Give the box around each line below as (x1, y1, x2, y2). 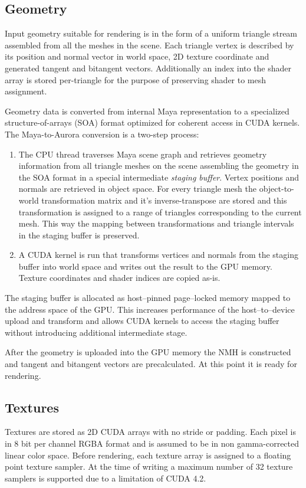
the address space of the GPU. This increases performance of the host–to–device (5, 303, 295, 315)
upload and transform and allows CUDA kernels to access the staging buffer (5, 315, 279, 327)
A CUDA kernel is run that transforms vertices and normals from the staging (18, 248, 298, 261)
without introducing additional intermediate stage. (5, 326, 187, 338)
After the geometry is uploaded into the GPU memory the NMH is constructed (5, 346, 291, 358)
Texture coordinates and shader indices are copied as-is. (18, 271, 221, 284)
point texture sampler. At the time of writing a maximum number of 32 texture (5, 460, 293, 473)
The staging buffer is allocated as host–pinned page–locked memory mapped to (5, 292, 291, 304)
